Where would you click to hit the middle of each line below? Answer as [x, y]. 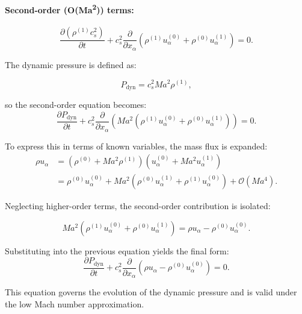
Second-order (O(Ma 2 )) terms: [69, 8]
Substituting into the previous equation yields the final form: [117, 250]
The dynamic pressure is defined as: [71, 64]
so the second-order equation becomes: [76, 104]
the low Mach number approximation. [75, 303]
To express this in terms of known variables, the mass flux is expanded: [136, 146]
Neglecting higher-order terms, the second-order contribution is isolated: [138, 206]
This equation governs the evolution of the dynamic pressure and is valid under [151, 292]
